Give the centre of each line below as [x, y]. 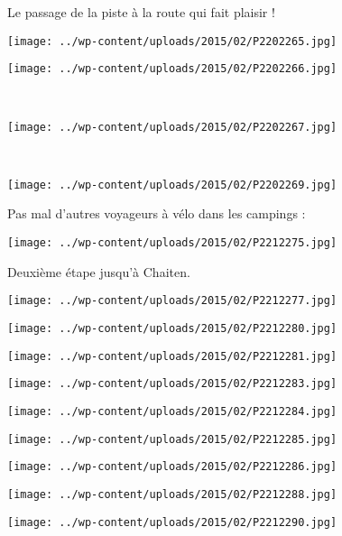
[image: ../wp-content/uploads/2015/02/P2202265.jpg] [172, 41]
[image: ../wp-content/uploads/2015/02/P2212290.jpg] [172, 522]
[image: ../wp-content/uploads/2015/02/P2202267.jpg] [172, 127]
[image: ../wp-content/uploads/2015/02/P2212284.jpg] [172, 411]
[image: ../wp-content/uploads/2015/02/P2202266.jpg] [172, 69]
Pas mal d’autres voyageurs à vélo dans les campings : [157, 213]
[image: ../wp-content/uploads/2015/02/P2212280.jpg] [172, 328]
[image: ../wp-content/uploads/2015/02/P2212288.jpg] [172, 494]
